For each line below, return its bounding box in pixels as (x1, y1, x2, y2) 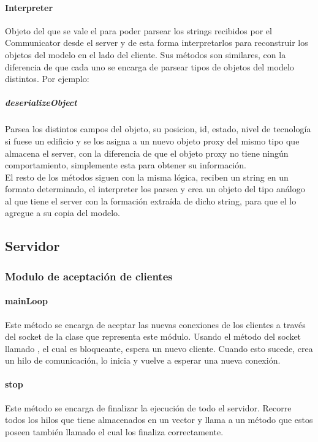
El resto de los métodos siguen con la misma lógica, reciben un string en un (5, 170, 289, 183)
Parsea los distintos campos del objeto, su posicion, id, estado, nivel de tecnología (5, 122, 311, 135)
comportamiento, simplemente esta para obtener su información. (5, 159, 246, 171)
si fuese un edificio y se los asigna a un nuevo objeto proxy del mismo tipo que (5, 134, 300, 147)
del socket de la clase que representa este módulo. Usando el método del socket (5, 330, 301, 343)
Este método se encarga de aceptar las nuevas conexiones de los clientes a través (5, 318, 306, 331)
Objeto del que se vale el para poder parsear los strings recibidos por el (5, 24, 272, 37)
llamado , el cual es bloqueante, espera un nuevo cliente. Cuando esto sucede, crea (5, 342, 313, 354)
